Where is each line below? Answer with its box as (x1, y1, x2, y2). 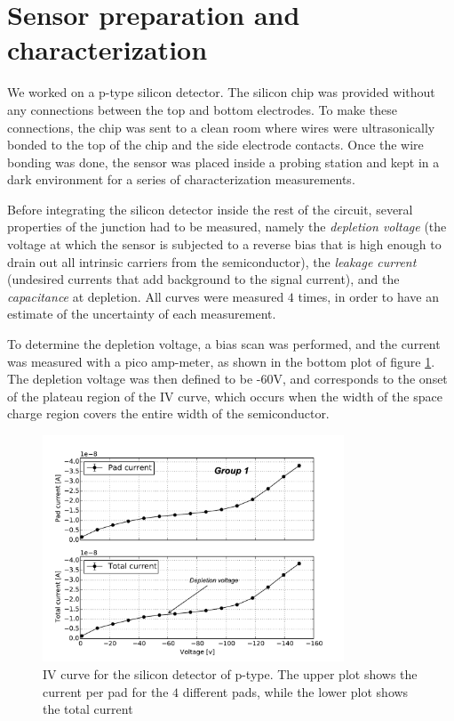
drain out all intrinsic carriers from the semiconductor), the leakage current (7, 252, 417, 271)
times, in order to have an (298, 287, 439, 305)
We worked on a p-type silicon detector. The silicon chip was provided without (7, 83, 435, 101)
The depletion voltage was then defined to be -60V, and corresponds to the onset (7, 369, 448, 388)
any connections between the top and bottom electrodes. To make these (7, 100, 397, 118)
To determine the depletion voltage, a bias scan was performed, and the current (7, 335, 441, 353)
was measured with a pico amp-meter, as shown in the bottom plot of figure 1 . (7, 352, 435, 370)
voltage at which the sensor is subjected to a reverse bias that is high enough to (7, 235, 442, 254)
